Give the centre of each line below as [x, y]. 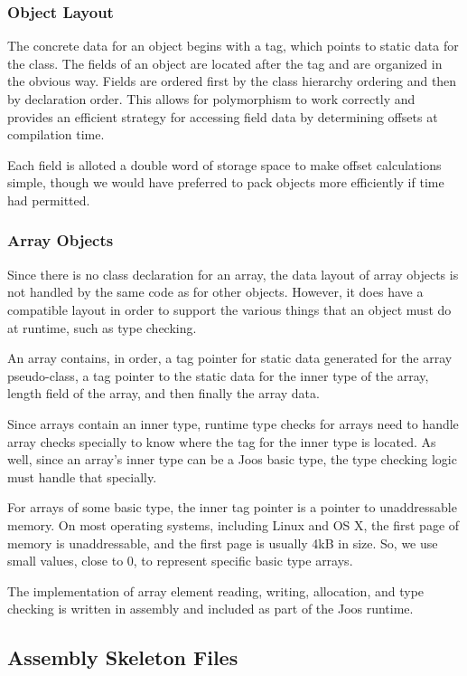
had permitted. [49, 200]
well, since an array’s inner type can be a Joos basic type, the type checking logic [232, 459]
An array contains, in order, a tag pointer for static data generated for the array [230, 358]
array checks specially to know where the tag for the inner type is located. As [222, 441]
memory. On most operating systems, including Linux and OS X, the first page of [233, 524]
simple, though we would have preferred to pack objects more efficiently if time [226, 182]
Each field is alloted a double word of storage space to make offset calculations [224, 164]
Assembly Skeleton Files [123, 657]
